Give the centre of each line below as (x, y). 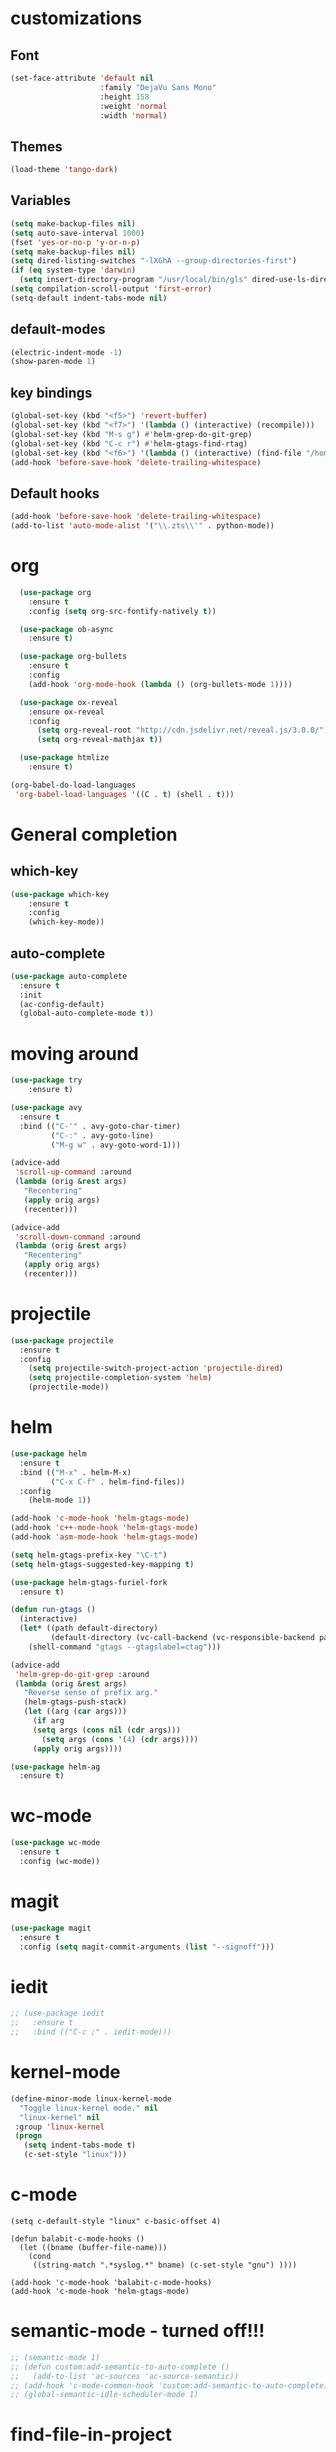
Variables (41, 200)
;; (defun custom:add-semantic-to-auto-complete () (120, 2367)
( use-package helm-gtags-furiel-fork (89, 1582)
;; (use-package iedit (57, 2013)
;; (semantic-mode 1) (55, 2357)
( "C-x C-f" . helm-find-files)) (118, 1482)
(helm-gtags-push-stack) (75, 1702)
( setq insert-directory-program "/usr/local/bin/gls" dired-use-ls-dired (176, 280)
